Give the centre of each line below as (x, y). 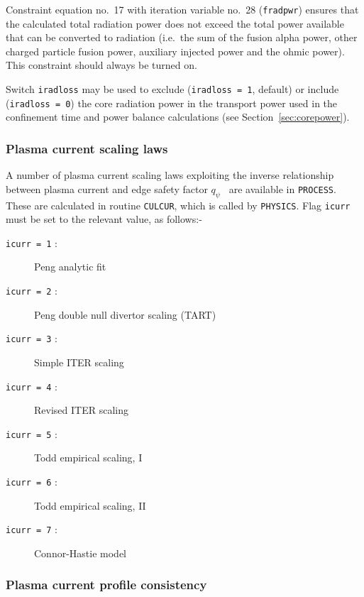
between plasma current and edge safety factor (107, 188)
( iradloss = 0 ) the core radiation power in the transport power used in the (172, 103)
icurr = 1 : (32, 242)
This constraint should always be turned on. (101, 65)
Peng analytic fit (70, 267)
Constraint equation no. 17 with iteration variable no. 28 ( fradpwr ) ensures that (182, 9)
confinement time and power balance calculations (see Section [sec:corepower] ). (178, 117)
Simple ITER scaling (79, 362)
